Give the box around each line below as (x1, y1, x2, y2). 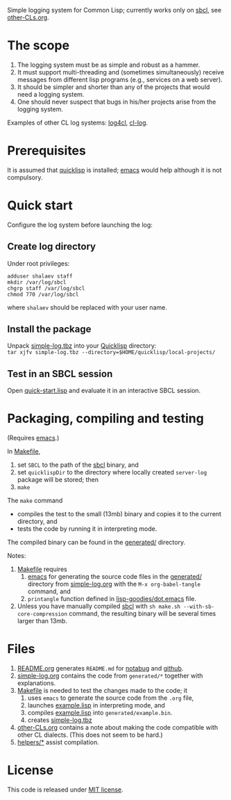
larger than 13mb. (17, 617, 68, 625)
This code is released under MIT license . (7, 785, 123, 794)
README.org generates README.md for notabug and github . (17, 664, 184, 673)
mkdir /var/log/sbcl (7, 278, 67, 286)
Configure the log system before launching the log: (7, 221, 153, 229)
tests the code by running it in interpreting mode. (17, 525, 157, 533)
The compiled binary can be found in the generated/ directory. (7, 538, 186, 547)
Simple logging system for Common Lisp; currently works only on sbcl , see (7, 6, 222, 14)
